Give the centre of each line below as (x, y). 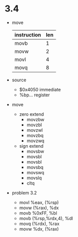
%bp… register (35, 95)
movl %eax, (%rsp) (39, 202)
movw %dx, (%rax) (39, 229)
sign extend (31, 146)
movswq (35, 172)
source (19, 80)
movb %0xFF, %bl (38, 213)
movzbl (34, 125)
